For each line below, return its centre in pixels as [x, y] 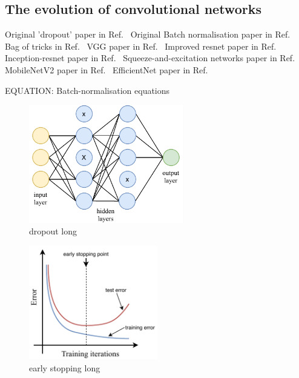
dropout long [53, 231]
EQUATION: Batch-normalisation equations [87, 90]
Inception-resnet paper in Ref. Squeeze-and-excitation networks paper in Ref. [150, 58]
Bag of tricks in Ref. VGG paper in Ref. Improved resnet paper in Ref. [141, 46]
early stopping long [65, 367]
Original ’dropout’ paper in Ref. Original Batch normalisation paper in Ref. [148, 34]
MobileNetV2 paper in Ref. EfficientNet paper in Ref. [107, 69]
